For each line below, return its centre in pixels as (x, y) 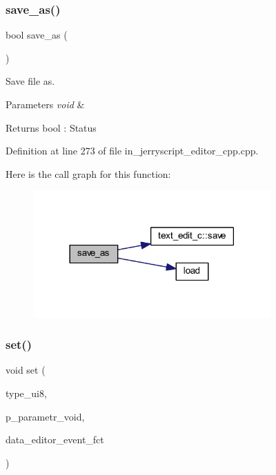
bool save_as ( (37, 35)
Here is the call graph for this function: (88, 173)
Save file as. (30, 81)
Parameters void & (45, 104)
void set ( (26, 370)
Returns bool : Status (51, 127)
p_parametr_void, (45, 416)
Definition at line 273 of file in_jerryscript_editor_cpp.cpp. (132, 151)
